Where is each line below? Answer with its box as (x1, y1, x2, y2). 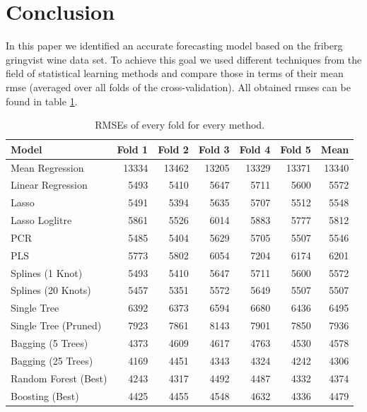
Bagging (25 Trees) (11, 353, 93, 367)
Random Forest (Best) (11, 370, 107, 385)
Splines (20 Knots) (11, 283, 91, 298)
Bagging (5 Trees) (11, 335, 88, 350)
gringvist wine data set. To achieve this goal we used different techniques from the (6, 52, 362, 66)
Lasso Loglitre (11, 213, 72, 228)
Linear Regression (11, 177, 88, 192)
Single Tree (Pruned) (11, 318, 102, 333)
